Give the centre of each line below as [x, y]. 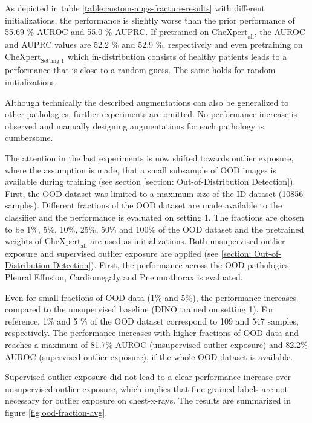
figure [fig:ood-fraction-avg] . [56, 412]
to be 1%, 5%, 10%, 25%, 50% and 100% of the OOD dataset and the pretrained [154, 229]
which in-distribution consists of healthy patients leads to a [177, 56]
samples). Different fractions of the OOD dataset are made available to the [144, 205]
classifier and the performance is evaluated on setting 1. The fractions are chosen [154, 217]
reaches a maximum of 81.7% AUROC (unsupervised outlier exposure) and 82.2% [156, 345]
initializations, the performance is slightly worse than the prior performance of [150, 20]
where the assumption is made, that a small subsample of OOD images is [141, 170]
